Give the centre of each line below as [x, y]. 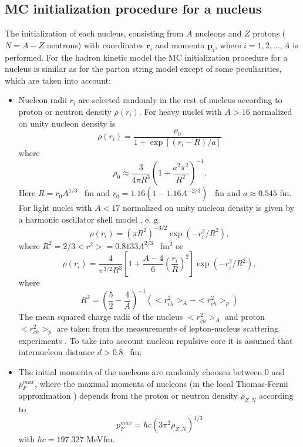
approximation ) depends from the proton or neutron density [128, 395]
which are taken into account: [58, 80]
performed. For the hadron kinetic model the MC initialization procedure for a [146, 57]
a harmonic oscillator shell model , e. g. [89, 219]
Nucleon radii [43, 100]
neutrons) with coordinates [95, 44]
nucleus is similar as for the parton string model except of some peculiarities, [143, 69]
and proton [245, 317]
